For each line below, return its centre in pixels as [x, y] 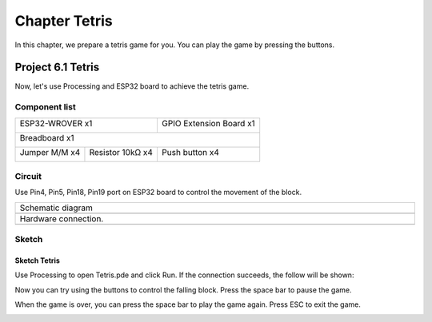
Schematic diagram [56, 208]
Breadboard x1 [47, 137]
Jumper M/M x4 [50, 152]
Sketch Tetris [37, 260]
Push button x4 [190, 152]
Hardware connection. [62, 218]
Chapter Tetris [64, 21]
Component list [45, 107]
